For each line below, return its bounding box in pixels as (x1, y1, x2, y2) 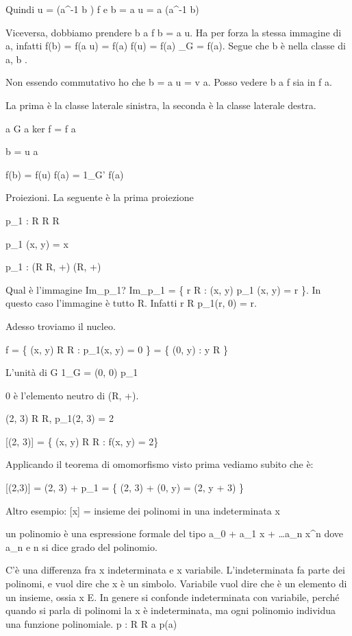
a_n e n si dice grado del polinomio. (5, 539, 158, 554)
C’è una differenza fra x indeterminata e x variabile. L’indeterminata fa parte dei (5, 563, 345, 577)
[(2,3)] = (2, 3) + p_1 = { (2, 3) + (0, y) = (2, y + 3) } (5, 480, 244, 495)
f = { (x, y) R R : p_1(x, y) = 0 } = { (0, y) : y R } (5, 342, 228, 356)
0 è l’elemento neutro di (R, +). (5, 388, 139, 402)
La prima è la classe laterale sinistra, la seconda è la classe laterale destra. (5, 97, 316, 112)
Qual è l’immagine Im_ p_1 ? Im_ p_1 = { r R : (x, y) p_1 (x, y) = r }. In (5, 282, 321, 296)
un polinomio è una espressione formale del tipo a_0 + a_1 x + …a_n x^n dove (5, 526, 344, 541)
